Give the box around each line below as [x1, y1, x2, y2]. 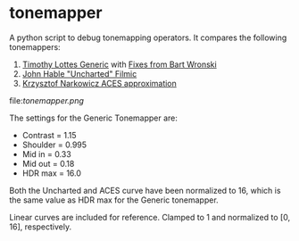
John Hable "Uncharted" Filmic [21, 68, 137, 79]
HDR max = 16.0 [21, 168, 82, 179]
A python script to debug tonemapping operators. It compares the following [9, 32, 287, 43]
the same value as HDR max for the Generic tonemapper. [9, 195, 219, 205]
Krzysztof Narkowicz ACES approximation [21, 78, 177, 88]
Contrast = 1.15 [21, 129, 78, 140]
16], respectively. [9, 221, 72, 232]
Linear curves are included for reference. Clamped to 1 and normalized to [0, [9, 212, 291, 222]
